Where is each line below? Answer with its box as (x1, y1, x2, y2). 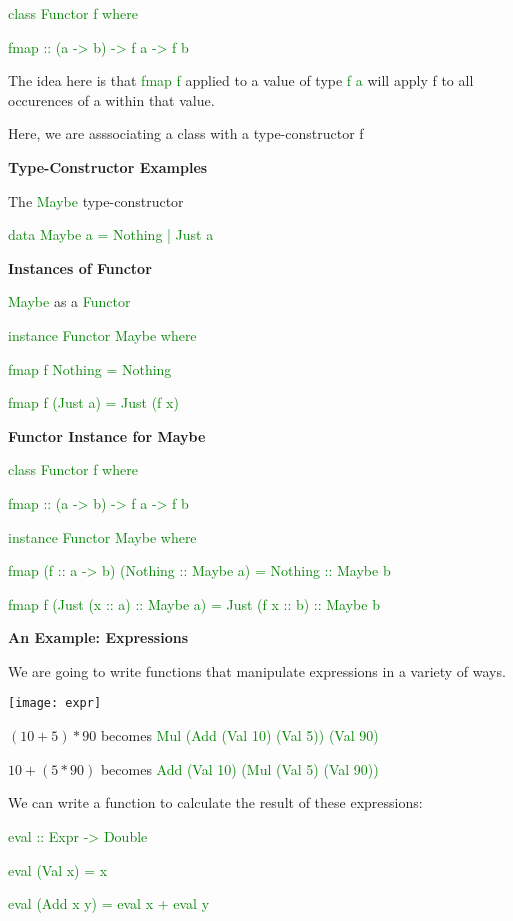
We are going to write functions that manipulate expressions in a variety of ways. (8, 660, 506, 681)
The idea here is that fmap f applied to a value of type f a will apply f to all (8, 70, 474, 91)
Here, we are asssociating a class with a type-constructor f (8, 123, 364, 144)
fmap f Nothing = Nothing (8, 358, 172, 379)
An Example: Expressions (8, 627, 188, 648)
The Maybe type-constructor (8, 190, 184, 211)
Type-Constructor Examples (8, 156, 208, 177)
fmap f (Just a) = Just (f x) (8, 392, 179, 413)
